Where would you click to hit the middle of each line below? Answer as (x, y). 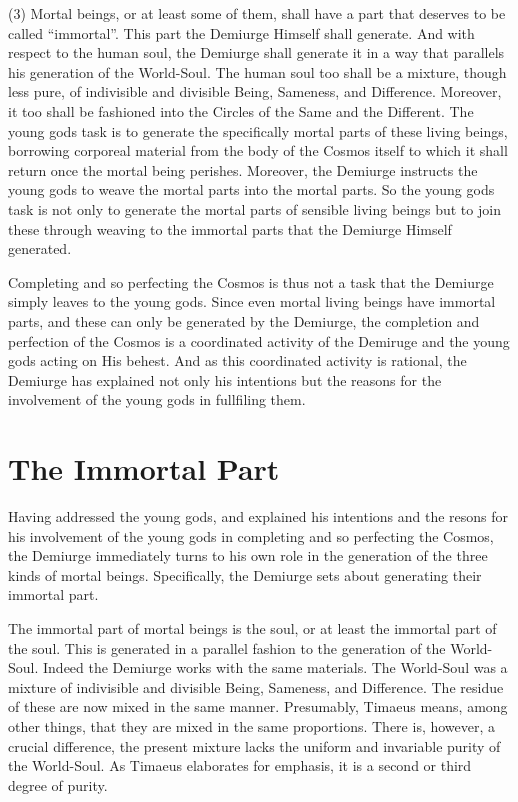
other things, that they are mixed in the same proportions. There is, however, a (252, 725)
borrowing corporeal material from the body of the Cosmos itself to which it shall (258, 150)
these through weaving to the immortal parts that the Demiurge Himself (230, 228)
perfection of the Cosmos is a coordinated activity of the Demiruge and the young (259, 340)
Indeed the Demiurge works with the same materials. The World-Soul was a (275, 667)
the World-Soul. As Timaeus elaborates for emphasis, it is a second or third (240, 765)
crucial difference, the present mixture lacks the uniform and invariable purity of (254, 745)
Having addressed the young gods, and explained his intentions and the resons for (258, 516)
